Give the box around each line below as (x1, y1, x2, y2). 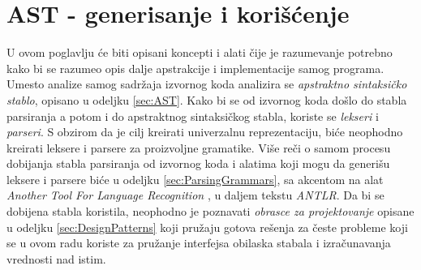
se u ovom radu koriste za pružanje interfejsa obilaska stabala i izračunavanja (6, 234, 391, 251)
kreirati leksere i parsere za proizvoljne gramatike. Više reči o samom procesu (6, 139, 391, 156)
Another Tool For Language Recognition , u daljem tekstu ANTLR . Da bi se (6, 186, 384, 204)
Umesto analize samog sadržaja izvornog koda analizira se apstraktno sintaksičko (6, 75, 407, 92)
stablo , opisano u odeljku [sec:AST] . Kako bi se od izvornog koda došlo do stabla (6, 91, 407, 108)
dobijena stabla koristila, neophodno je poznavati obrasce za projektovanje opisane (6, 203, 415, 220)
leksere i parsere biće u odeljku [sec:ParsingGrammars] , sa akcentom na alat (6, 170, 384, 187)
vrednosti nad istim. (6, 250, 106, 267)
